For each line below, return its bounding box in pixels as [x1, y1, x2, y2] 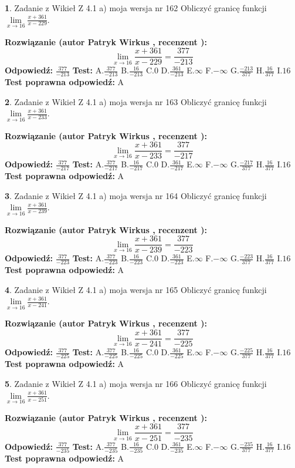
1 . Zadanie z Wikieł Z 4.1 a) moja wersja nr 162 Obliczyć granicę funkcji [5, 2, 267, 14]
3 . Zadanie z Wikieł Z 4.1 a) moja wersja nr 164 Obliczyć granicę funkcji [5, 189, 267, 201]
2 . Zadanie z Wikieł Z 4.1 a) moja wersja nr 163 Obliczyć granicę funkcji [5, 95, 267, 107]
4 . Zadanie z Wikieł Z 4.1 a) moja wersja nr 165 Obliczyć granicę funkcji [5, 283, 267, 295]
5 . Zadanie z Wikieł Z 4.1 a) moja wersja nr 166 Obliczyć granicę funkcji [5, 378, 267, 390]
